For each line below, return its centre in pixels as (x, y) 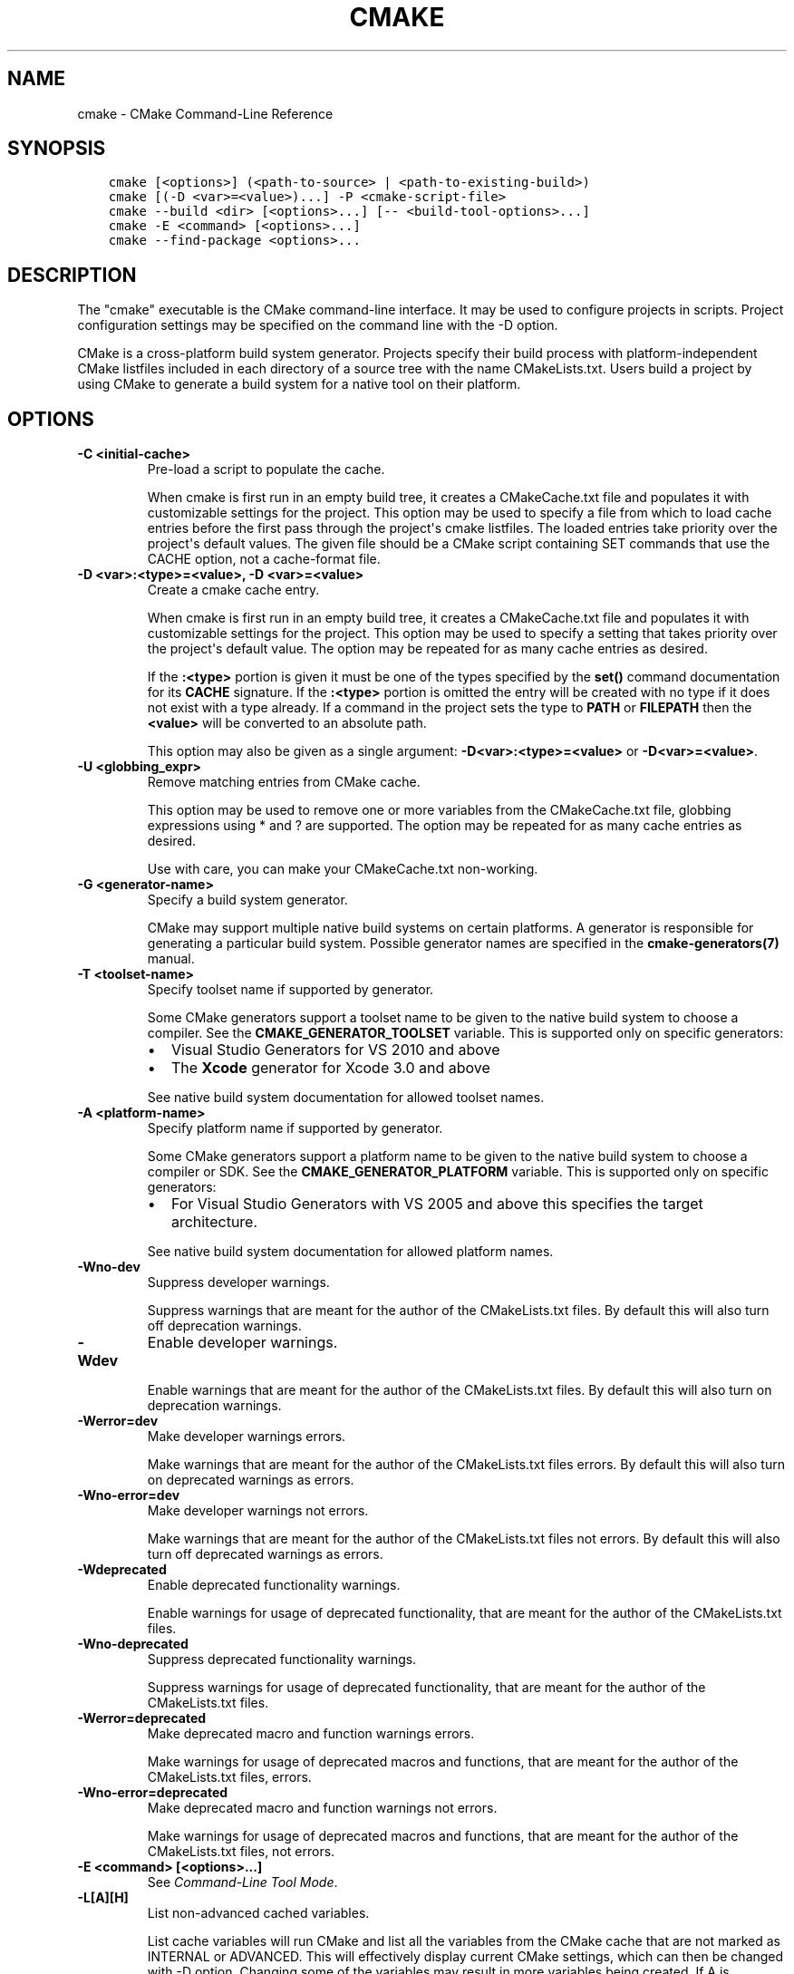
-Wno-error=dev (129, 1495)
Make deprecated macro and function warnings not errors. (322, 1808)
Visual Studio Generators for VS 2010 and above (335, 1050)
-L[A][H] (103, 1898)
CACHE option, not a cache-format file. (264, 559)
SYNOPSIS (57, 149)
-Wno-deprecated (133, 1644)
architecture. (214, 1222)
